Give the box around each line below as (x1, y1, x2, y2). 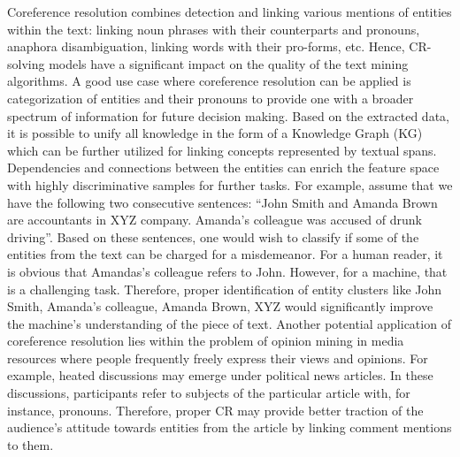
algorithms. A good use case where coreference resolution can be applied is (7, 72, 411, 90)
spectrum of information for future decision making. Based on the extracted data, (7, 106, 449, 125)
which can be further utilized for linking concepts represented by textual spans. (7, 141, 437, 159)
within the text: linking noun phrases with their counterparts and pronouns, (7, 19, 420, 38)
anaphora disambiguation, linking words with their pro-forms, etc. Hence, (7, 37, 405, 56)
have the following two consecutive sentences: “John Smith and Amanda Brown (7, 193, 438, 211)
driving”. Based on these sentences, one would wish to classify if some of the (7, 227, 419, 246)
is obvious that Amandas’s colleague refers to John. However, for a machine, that (7, 262, 448, 280)
